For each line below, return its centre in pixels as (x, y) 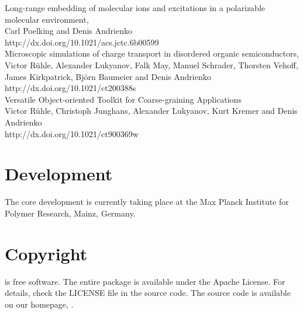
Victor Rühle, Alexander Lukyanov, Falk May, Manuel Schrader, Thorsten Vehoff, (151, 64)
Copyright (46, 253)
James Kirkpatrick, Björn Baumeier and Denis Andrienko (108, 76)
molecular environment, (47, 19)
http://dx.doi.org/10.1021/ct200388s (70, 88)
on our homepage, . (39, 304)
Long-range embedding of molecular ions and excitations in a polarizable (135, 8)
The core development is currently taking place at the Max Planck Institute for (147, 202)
